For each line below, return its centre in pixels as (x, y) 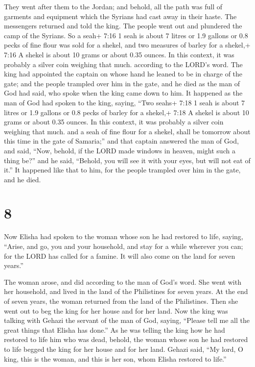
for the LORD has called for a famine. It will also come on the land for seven (120, 256)
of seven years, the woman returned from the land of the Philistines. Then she (121, 301)
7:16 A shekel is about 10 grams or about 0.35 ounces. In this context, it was (119, 54)
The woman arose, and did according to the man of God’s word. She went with (123, 281)
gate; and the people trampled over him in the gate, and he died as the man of (122, 83)
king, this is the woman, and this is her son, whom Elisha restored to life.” (115, 358)
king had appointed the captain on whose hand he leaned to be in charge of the (123, 74)
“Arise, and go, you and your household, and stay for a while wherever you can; (124, 246)
